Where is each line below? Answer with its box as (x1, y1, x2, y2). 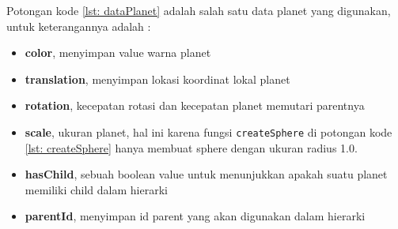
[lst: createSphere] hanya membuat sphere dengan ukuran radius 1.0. (25, 139, 358, 156)
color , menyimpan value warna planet (25, 44, 211, 61)
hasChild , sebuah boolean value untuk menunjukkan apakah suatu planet (25, 166, 388, 182)
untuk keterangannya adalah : (6, 17, 151, 34)
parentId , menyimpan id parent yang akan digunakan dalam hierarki (25, 208, 366, 224)
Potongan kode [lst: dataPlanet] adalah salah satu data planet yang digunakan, (6, 2, 391, 18)
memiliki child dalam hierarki (25, 181, 168, 197)
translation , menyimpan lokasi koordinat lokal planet (25, 70, 290, 87)
